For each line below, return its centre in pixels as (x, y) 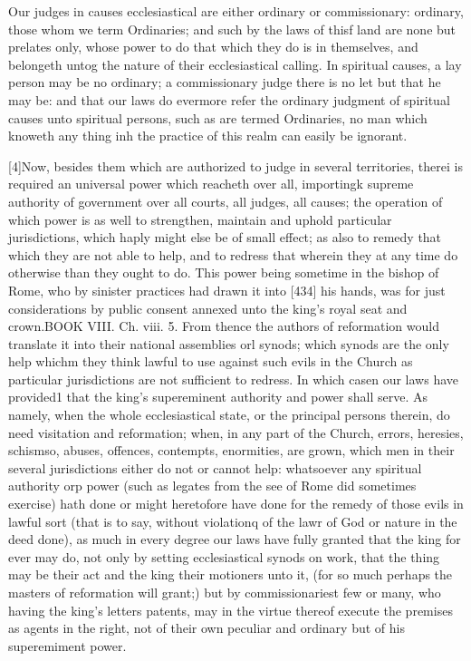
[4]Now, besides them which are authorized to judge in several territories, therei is (235, 165)
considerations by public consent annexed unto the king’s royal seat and (208, 308)
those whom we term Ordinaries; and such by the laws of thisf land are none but (232, 29)
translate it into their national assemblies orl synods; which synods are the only (229, 343)
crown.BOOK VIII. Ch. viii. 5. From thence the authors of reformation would (224, 326)
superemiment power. (67, 645)
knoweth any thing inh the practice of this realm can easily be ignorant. (208, 136)
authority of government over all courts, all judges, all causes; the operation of (226, 201)
